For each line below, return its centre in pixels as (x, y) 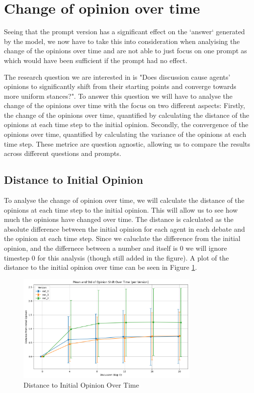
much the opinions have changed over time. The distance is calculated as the (119, 219)
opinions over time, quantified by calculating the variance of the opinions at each (125, 134)
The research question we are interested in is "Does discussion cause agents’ (117, 76)
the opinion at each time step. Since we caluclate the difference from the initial (122, 238)
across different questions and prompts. (63, 153)
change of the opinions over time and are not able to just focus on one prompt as (126, 51)
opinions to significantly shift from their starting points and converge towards (120, 86)
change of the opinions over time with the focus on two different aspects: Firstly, (125, 105)
